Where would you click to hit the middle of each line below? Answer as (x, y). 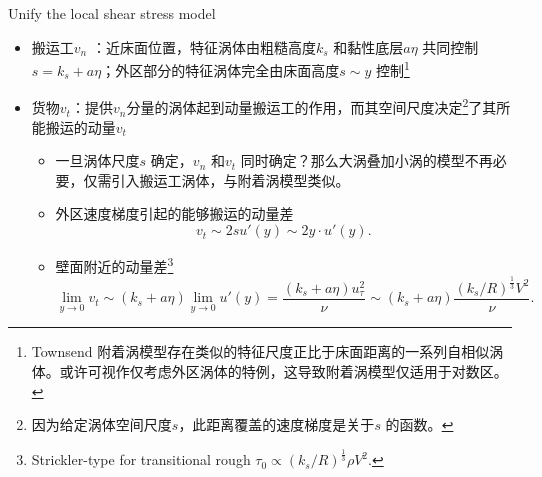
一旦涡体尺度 (97, 160)
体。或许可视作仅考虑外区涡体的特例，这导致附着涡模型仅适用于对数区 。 (269, 370)
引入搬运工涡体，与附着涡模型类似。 (230, 179)
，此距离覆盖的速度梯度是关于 (276, 424)
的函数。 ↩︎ (419, 424)
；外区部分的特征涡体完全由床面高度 (220, 69)
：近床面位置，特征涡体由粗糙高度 (203, 46)
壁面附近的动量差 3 (114, 264)
